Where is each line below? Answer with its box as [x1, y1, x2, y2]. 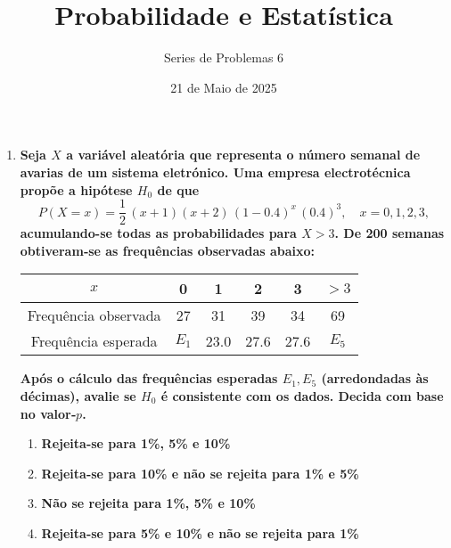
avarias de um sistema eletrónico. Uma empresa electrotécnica [20, 162, 411, 181]
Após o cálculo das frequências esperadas [20, 369, 278, 388]
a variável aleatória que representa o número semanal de [66, 145, 421, 164]
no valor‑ [20, 404, 77, 422]
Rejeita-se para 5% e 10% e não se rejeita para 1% [41, 523, 359, 542]
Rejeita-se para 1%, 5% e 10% [41, 434, 231, 453]
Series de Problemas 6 [163, 48, 284, 67]
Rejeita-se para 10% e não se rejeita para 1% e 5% [41, 463, 359, 482]
